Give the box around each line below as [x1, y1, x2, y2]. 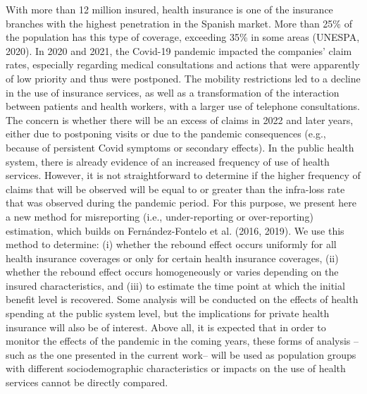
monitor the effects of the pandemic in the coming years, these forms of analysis [6, 333, 351, 348]
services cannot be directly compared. [6, 375, 168, 390]
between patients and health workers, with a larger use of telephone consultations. [6, 99, 360, 113]
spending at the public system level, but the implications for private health [6, 306, 330, 321]
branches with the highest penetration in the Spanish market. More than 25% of [6, 16, 352, 30]
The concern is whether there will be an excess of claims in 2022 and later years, [6, 112, 354, 127]
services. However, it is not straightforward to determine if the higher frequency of [6, 168, 361, 183]
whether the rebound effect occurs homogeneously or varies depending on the [6, 264, 339, 279]
